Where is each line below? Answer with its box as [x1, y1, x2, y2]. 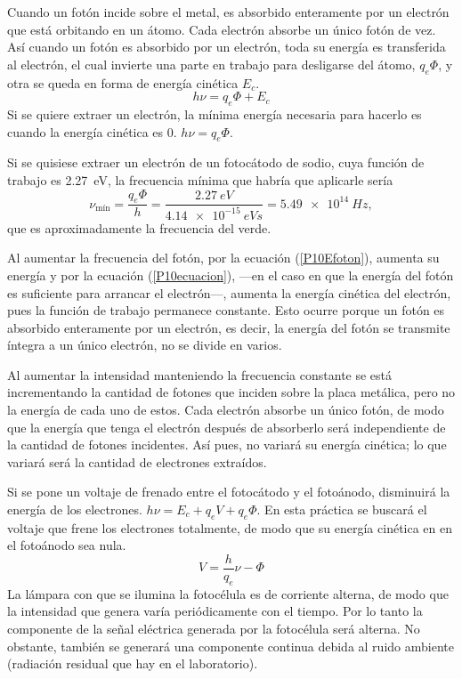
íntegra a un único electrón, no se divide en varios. [7, 335, 282, 354]
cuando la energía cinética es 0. [7, 122, 177, 141]
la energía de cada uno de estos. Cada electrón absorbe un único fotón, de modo [7, 400, 444, 419]
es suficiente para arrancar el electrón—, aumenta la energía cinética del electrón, [7, 283, 451, 302]
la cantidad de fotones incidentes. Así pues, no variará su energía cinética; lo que [7, 435, 447, 454]
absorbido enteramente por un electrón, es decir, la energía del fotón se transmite [7, 318, 450, 336]
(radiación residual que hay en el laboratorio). [7, 654, 258, 673]
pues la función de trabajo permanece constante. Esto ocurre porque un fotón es [7, 301, 445, 319]
